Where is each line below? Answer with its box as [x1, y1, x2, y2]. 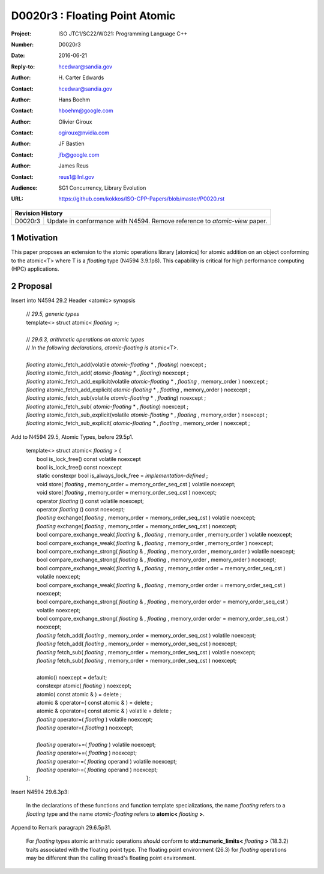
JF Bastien [58, 140, 85, 147]
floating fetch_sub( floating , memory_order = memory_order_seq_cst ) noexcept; [37, 657, 237, 665]
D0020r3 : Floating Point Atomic [11, 9, 176, 22]
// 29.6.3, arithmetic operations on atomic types [26, 336, 145, 343]
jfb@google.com [58, 151, 100, 158]
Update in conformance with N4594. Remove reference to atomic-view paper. [47, 217, 268, 225]
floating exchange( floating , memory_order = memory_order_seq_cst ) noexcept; [37, 522, 237, 529]
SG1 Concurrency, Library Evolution [58, 184, 146, 191]
